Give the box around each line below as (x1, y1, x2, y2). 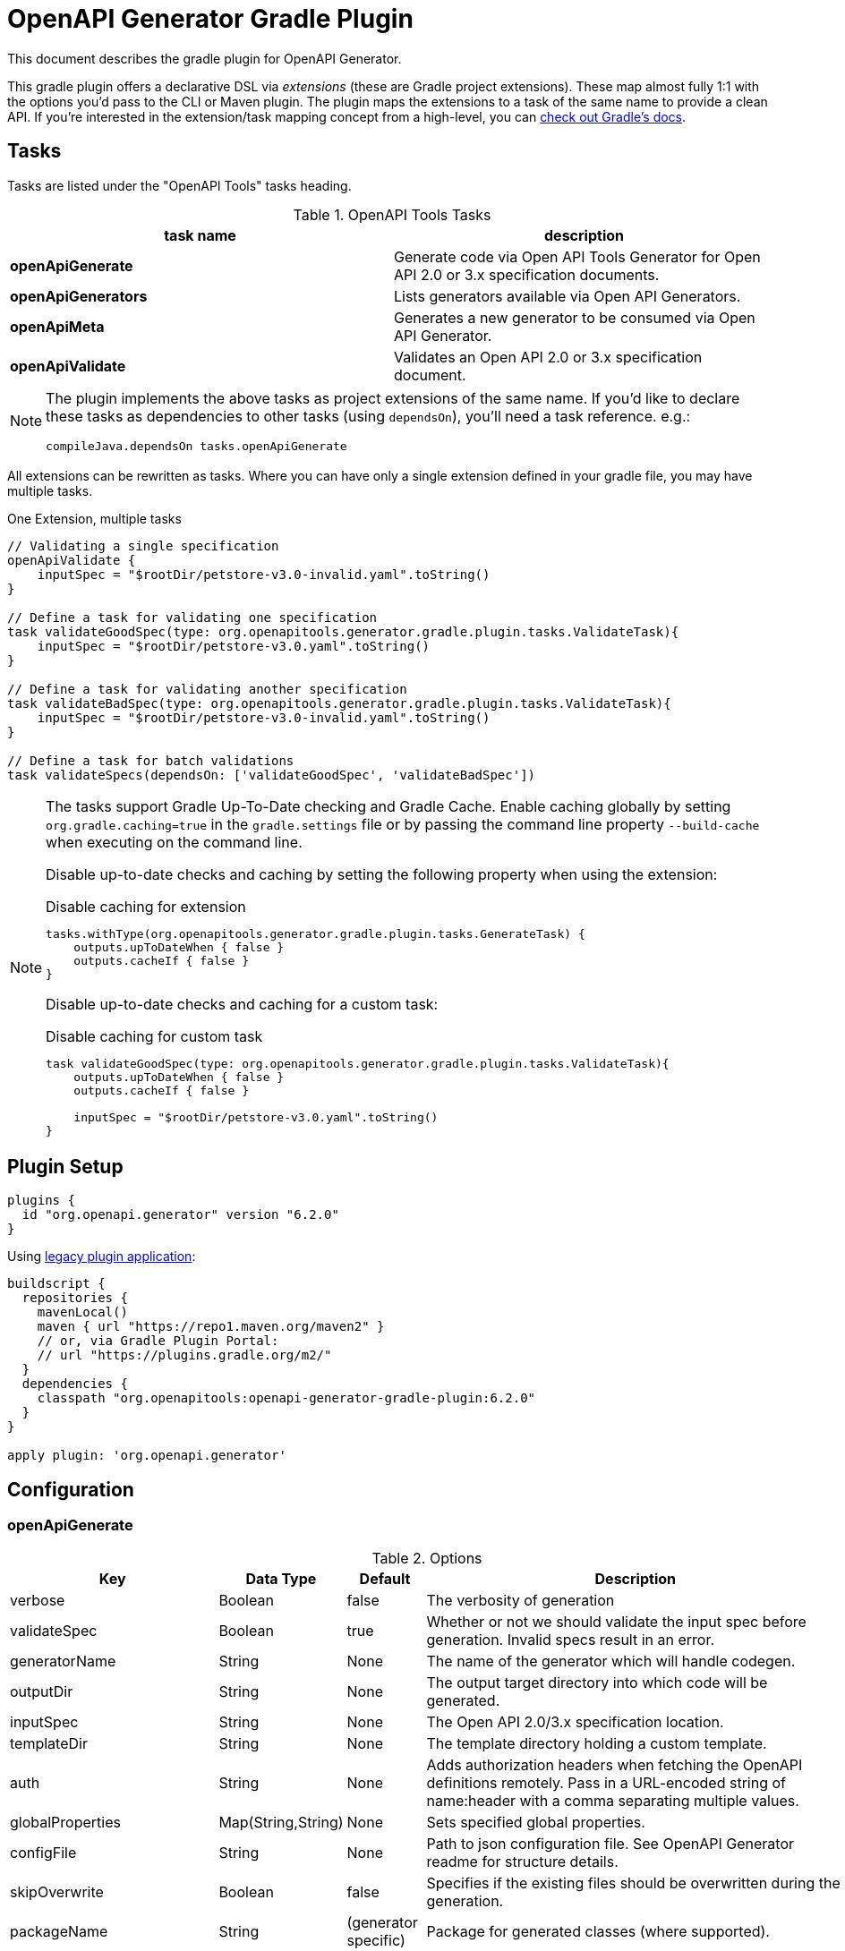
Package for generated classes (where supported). (426, 1921, 770, 1940)
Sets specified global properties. (426, 1812, 645, 1831)
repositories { (21, 1291, 128, 1306)
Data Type (245, 1569, 317, 1588)
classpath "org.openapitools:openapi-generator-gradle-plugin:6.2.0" (37, 1391, 536, 1406)
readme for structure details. (426, 1852, 619, 1870)
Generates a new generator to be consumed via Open (394, 308, 755, 327)
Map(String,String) (218, 1812, 344, 1831)
